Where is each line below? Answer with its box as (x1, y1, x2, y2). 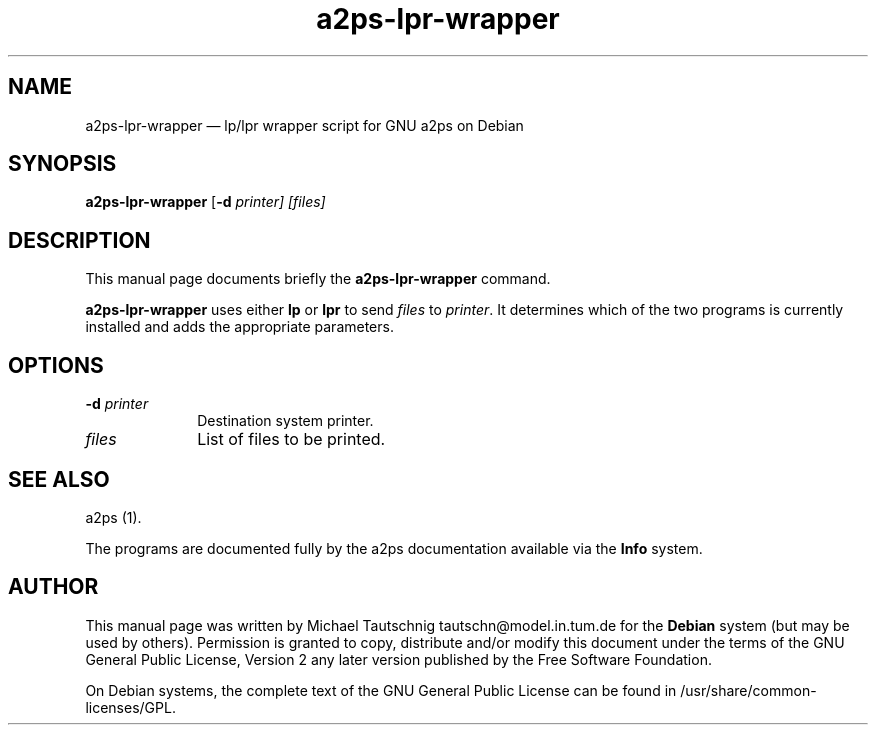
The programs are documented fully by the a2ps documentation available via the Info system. (85, 539, 703, 557)
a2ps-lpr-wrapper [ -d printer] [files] (85, 193, 326, 211)
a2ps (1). (85, 508, 142, 526)
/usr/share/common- (680, 681, 817, 699)
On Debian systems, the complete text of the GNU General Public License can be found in (85, 681, 677, 699)
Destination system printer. (197, 412, 374, 430)
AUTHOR (8, 574, 99, 600)
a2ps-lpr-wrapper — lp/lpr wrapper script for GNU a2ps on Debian (85, 116, 524, 134)
